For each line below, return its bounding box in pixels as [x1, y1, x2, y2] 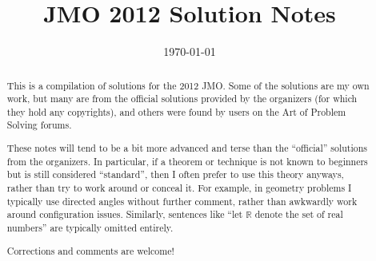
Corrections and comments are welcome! [6, 243, 174, 257]
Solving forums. [6, 118, 72, 132]
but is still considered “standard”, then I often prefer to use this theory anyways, [6, 168, 344, 181]
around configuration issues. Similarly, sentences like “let [6, 208, 243, 221]
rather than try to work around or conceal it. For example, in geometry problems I [6, 181, 352, 194]
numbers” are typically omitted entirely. [6, 220, 174, 234]
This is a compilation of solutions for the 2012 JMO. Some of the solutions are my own [6, 78, 370, 92]
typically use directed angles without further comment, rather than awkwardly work [6, 194, 358, 208]
